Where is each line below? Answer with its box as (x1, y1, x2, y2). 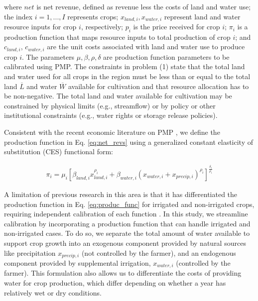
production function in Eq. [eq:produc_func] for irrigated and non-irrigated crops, (4, 199, 255, 209)
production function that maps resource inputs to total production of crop (4, 31, 231, 42)
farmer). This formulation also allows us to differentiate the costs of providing (4, 268, 242, 278)
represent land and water (164, 11, 241, 21)
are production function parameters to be (103, 51, 230, 62)
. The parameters (22, 51, 75, 62)
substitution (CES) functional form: (4, 146, 114, 157)
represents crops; (67, 11, 119, 21)
